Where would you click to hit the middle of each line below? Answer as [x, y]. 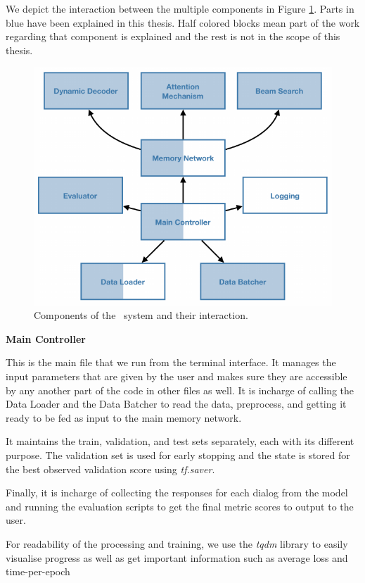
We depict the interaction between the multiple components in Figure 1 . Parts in [180, 8]
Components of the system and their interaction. [141, 315]
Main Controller [46, 338]
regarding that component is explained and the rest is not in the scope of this [173, 36]
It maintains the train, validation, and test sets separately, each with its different [180, 441]
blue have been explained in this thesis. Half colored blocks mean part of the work [183, 22]
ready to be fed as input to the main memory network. [124, 417]
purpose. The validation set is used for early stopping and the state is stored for [178, 455]
